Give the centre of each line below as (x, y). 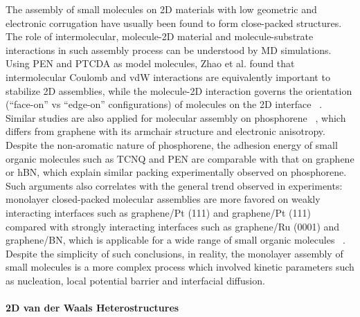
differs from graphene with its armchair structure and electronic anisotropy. (165, 131)
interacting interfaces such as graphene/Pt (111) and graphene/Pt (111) (159, 212)
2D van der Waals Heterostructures (92, 308)
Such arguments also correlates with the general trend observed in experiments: (174, 185)
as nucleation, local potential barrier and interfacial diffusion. (135, 280)
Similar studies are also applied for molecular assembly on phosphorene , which (176, 117)
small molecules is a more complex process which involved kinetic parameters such (180, 267)
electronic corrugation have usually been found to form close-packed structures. (174, 22)
